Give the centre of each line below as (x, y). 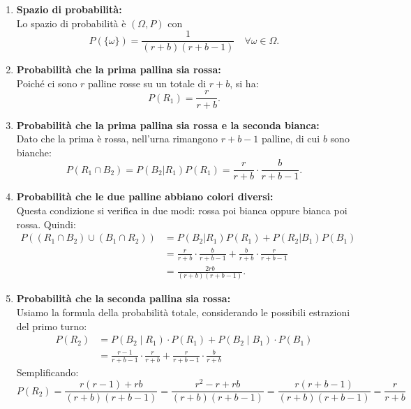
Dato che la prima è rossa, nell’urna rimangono (117, 139)
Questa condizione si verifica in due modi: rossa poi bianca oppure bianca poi (182, 210)
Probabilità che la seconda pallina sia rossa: (124, 298)
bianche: (34, 152)
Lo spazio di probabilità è (71, 23)
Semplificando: (47, 372)
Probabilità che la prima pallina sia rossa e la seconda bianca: (168, 125)
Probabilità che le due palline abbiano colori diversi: (145, 196)
